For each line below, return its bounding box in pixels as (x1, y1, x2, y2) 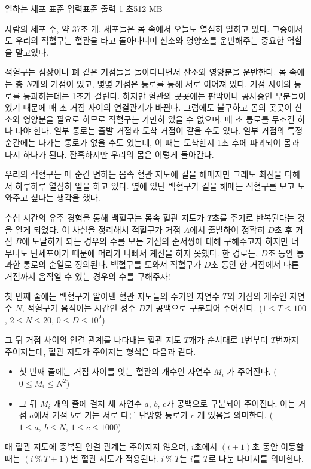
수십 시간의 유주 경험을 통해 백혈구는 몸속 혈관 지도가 (5, 211, 205, 223)
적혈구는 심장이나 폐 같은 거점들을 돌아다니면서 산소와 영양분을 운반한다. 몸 (5, 66, 286, 78)
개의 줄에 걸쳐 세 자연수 (53, 397, 142, 409)
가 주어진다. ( (227, 365, 277, 378)
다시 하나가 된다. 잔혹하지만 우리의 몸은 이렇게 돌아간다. (5, 148, 214, 160)
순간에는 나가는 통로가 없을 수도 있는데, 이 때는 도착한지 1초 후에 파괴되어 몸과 (5, 136, 299, 148)
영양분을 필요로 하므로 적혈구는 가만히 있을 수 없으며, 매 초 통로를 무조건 (23, 112, 295, 125)
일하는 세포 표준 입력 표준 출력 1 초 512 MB (5, 2, 163, 14)
